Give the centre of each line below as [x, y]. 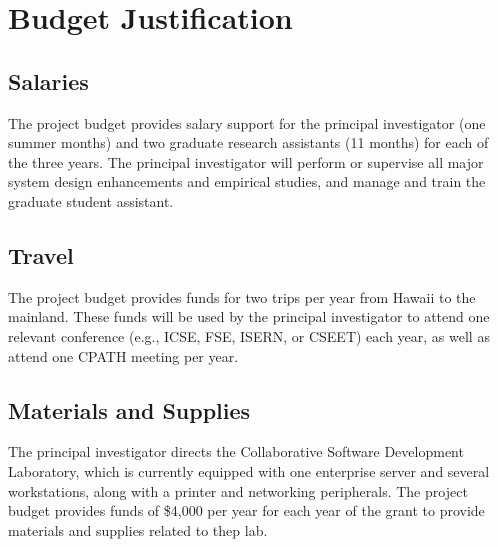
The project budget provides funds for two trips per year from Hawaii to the [242, 296]
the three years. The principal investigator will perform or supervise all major [246, 161]
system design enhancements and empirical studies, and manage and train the [247, 181]
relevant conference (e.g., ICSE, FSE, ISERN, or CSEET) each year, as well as [249, 335]
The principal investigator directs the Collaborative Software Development [236, 451]
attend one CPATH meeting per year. [123, 355]
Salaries [48, 80]
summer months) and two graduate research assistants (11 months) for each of [248, 142]
